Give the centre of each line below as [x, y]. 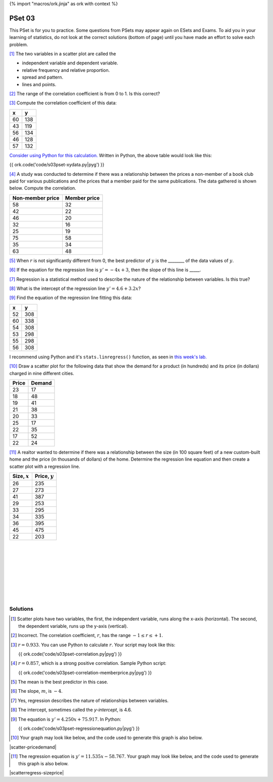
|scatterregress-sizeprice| [37, 772]
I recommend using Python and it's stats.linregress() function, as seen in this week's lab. [108, 357]
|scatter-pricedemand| [33, 747]
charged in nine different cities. [42, 373]
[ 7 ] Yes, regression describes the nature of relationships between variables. [90, 700]
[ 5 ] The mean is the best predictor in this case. [59, 682]
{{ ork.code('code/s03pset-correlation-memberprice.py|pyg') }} [85, 673]
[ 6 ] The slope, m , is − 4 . [37, 691]
